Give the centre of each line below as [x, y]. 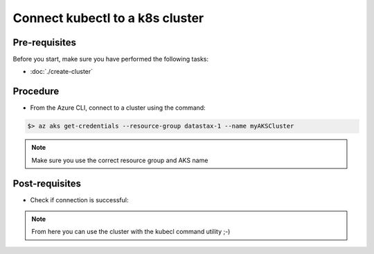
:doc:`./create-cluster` [62, 72]
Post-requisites [47, 183]
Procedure [36, 91]
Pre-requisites [44, 42]
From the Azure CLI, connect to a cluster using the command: [118, 108]
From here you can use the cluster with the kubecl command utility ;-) [131, 232]
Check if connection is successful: [79, 199]
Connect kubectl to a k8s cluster [108, 18]
